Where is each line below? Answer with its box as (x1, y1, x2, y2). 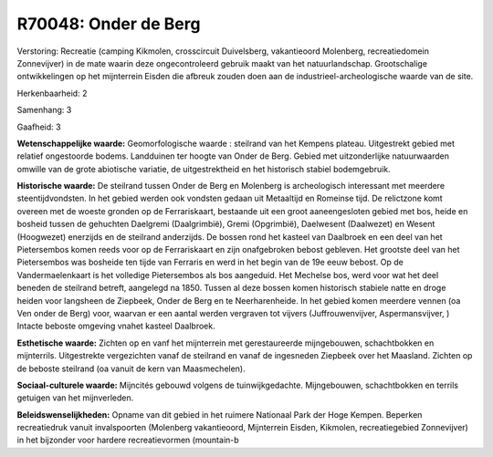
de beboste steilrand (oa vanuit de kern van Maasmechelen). (16, 363, 246, 374)
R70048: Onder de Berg (16, 14, 201, 34)
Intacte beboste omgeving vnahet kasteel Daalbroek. (16, 320, 215, 332)
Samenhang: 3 (16, 105, 72, 116)
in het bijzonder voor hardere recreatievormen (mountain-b (16, 434, 239, 446)
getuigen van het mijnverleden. (16, 392, 134, 403)
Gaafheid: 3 (16, 121, 61, 132)
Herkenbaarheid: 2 (16, 88, 88, 99)
